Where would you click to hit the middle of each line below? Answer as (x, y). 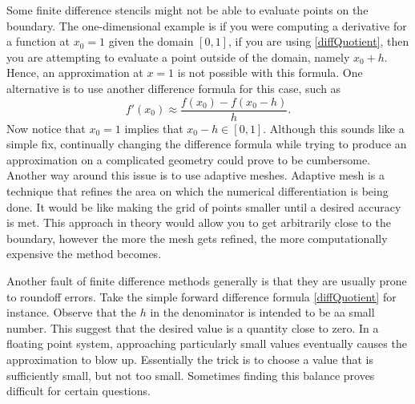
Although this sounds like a (337, 128)
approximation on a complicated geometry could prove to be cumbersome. (189, 159)
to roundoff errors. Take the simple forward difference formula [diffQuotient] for (201, 296)
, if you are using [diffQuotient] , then (318, 41)
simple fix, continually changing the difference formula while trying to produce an (207, 144)
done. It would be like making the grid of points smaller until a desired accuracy (204, 206)
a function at (38, 41)
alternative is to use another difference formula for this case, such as (174, 88)
